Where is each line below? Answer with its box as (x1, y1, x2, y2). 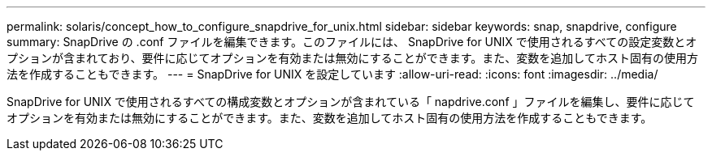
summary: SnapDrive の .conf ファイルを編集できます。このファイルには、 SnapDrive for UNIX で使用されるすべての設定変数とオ (7, 35, 697, 49)
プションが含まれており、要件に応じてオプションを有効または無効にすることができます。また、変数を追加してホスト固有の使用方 (7, 51, 698, 65)
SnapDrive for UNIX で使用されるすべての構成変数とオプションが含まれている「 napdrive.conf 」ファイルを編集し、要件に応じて (7, 95, 695, 108)
